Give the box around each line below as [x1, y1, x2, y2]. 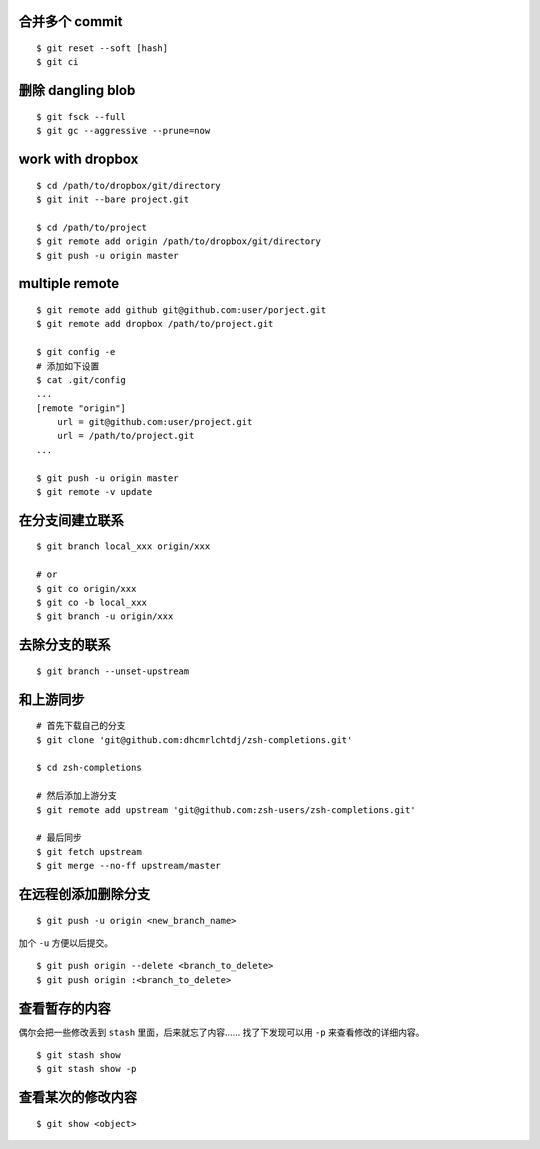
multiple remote [18, 275, 120, 292]
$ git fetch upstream [36, 846, 142, 857]
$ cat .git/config [36, 374, 127, 385]
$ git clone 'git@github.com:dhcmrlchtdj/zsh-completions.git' [36, 734, 353, 745]
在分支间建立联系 [18, 511, 124, 529]
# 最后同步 [36, 832, 82, 844]
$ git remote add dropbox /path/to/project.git [36, 318, 274, 330]
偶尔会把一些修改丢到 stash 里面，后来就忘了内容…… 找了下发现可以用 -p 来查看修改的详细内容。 [18, 1026, 425, 1038]
